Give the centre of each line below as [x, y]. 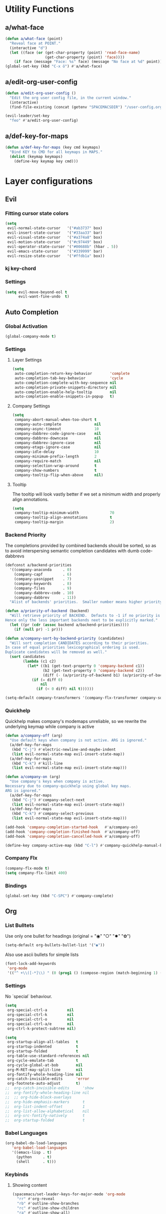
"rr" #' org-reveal [36, 1199]
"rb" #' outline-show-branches [48, 1203]
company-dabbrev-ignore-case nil [58, 443]
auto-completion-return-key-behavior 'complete [72, 374]
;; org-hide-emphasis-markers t [45, 1102]
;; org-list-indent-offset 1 [45, 1107]
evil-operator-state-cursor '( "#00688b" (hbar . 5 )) [63, 247]
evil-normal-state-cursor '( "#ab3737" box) [55, 228]
